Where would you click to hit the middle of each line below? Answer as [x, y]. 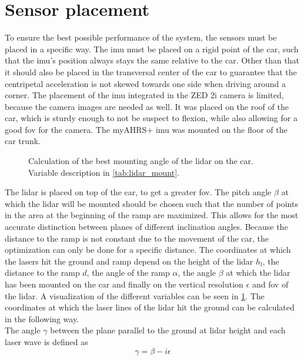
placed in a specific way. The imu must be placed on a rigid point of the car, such [152, 49]
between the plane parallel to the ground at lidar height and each [168, 330]
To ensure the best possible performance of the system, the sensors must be [141, 37]
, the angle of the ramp [128, 273]
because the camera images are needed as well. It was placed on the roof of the [147, 106]
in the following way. [42, 318]
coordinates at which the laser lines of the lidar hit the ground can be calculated [150, 307]
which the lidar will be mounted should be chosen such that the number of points [151, 203]
